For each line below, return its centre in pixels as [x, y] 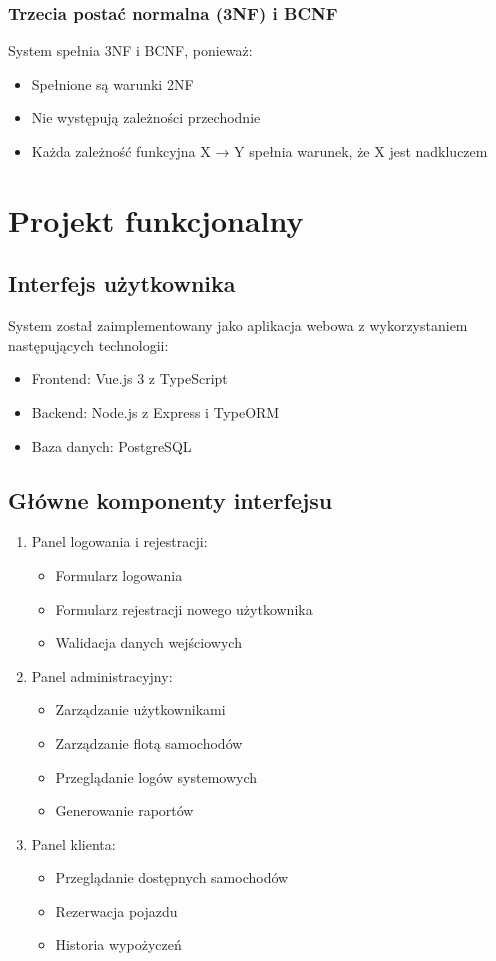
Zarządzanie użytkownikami [140, 709]
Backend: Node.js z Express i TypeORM [155, 411]
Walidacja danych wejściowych [148, 642]
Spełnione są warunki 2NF [112, 83]
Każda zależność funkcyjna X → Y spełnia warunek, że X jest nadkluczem [259, 151]
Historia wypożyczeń [118, 944]
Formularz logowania [119, 574]
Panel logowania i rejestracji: [119, 541]
